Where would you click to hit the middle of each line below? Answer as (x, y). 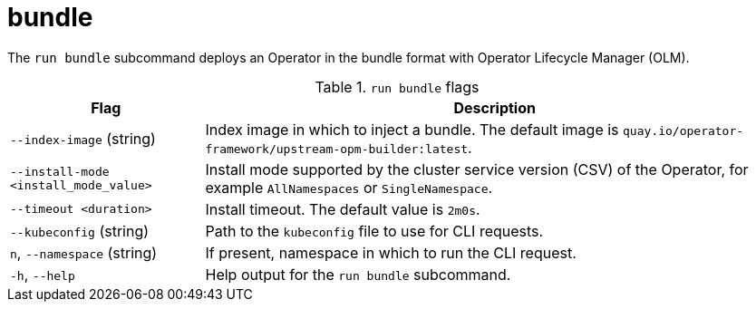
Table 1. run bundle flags (397, 87)
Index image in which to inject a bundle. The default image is (412, 129)
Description (494, 107)
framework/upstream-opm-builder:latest (337, 149)
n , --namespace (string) (84, 252)
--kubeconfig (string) (80, 231)
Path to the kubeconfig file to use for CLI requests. (374, 231)
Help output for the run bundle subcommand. (358, 274)
